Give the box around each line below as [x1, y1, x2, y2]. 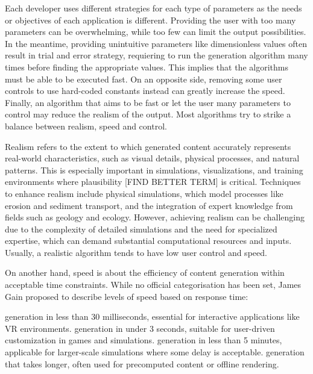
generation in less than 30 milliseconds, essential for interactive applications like [5, 310, 300, 323]
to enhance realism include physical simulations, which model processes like [5, 187, 283, 199]
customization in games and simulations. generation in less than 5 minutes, [5, 334, 282, 346]
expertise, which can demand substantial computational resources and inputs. [5, 234, 292, 247]
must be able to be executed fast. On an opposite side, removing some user [5, 72, 282, 85]
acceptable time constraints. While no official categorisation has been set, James [5, 278, 302, 291]
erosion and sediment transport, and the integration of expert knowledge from [5, 199, 293, 211]
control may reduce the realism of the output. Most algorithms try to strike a [5, 108, 291, 120]
